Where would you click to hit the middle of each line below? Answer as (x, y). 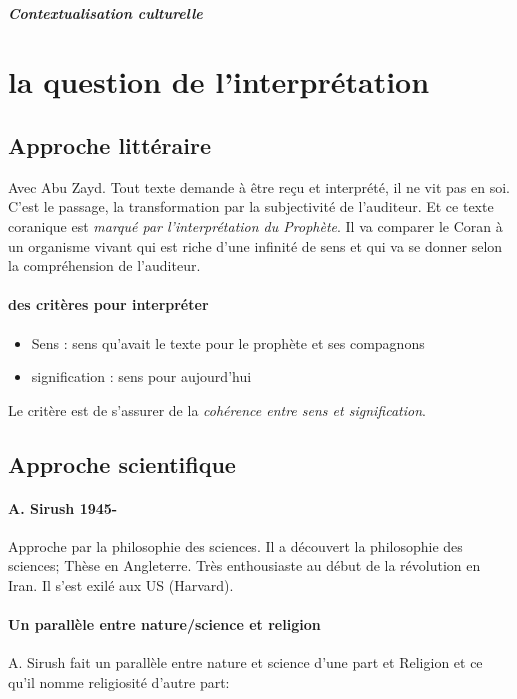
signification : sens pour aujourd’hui (141, 376)
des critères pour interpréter (108, 304)
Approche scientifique (122, 463)
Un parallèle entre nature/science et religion (164, 624)
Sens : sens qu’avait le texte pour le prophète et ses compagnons (228, 342)
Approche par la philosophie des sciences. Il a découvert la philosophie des (235, 545)
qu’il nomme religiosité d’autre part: (119, 682)
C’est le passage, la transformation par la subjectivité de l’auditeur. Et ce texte (251, 206)
